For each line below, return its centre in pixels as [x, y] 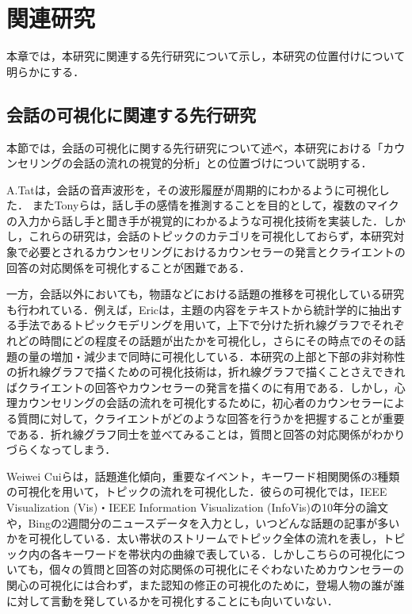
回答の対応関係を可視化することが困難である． [128, 267]
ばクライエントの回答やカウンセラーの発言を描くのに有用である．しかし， [200, 387]
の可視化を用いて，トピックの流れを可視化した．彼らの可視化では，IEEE [197, 491]
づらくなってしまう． [61, 449]
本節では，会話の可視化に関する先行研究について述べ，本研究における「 [195, 147]
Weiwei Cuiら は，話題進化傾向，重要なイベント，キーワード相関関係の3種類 [203, 476]
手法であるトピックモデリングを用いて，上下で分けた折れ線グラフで [194, 325]
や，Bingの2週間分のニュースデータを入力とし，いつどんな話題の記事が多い [203, 522]
